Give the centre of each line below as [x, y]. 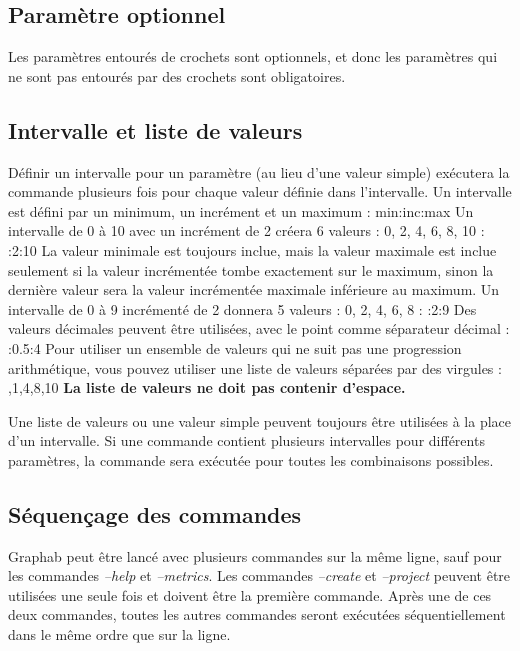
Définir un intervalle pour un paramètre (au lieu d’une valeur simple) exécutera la [259, 171]
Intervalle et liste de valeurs [155, 129]
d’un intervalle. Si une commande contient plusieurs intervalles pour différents [246, 440]
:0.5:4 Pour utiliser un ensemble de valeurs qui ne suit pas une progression [235, 347]
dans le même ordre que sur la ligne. [119, 634]
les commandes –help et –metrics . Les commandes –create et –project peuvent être [259, 575]
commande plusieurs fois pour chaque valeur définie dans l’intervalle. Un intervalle [260, 191]
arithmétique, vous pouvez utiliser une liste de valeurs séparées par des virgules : [255, 367]
